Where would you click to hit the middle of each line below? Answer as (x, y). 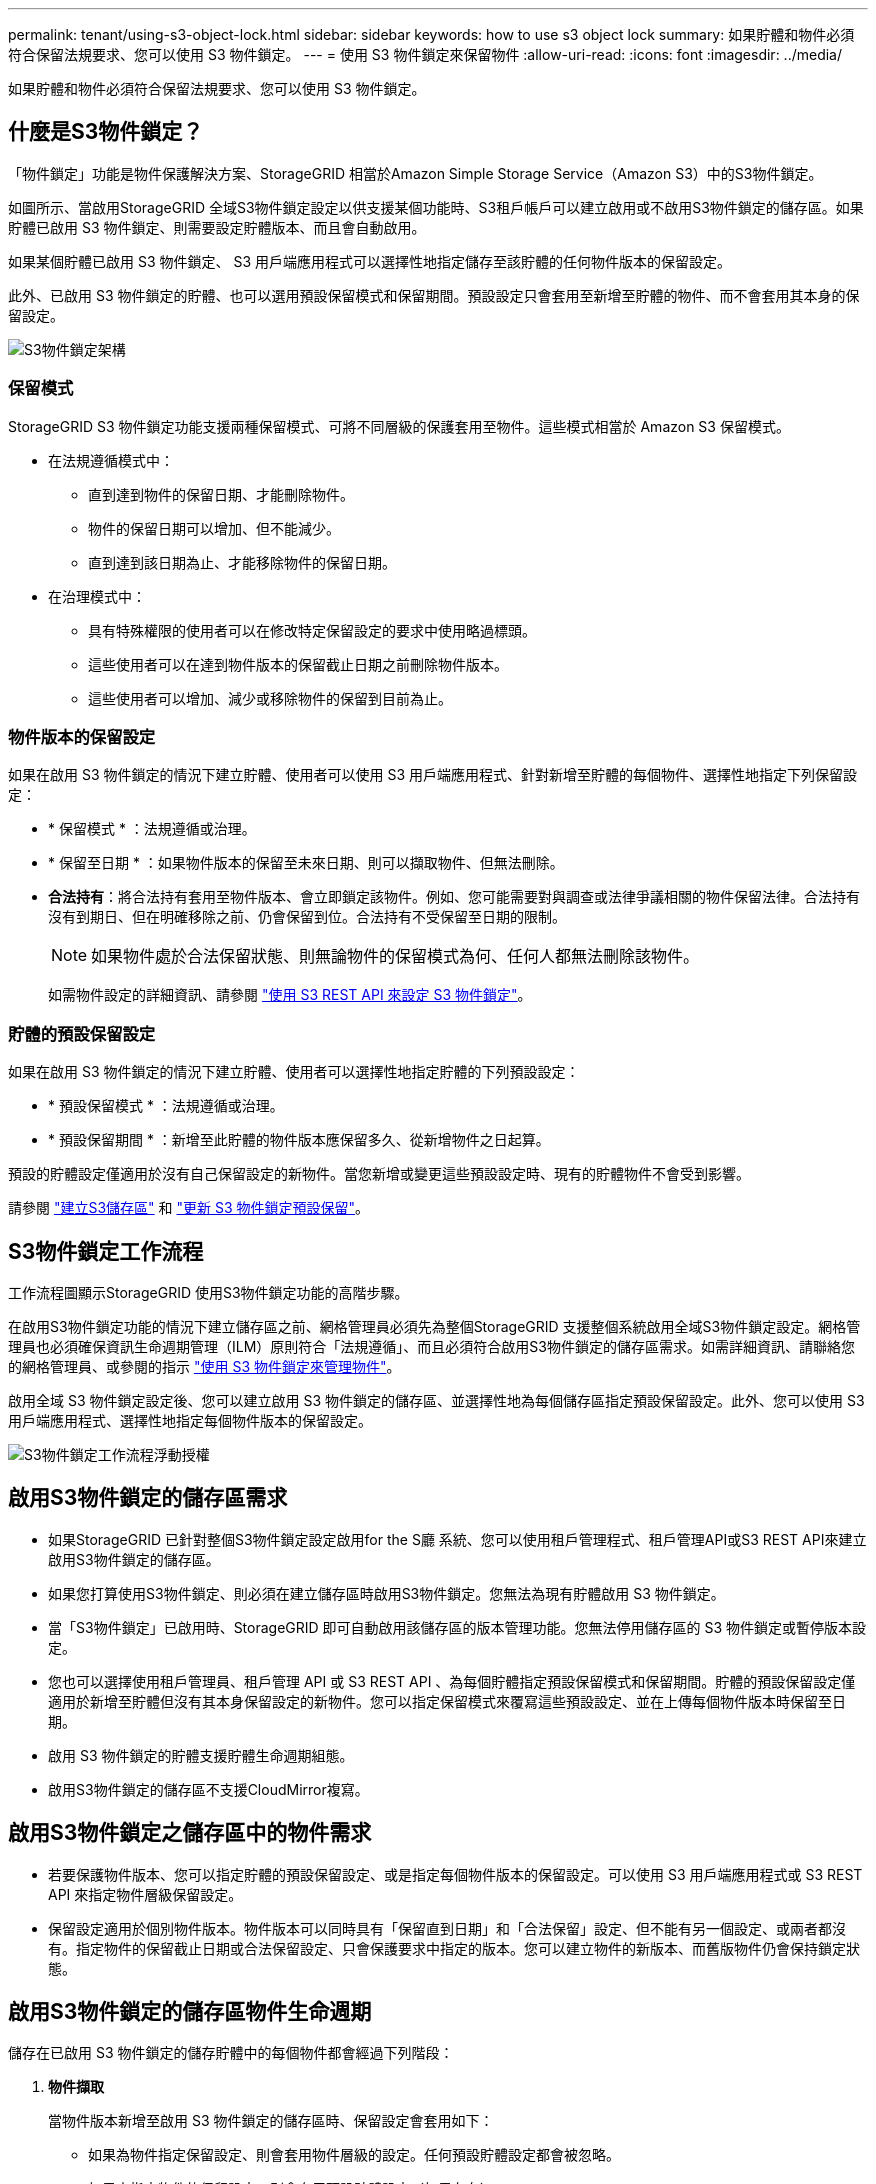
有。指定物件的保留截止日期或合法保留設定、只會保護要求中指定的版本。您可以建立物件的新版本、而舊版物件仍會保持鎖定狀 (454, 1948)
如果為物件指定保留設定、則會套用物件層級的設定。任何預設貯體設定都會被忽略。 (354, 2155)
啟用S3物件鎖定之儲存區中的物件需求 (190, 1833)
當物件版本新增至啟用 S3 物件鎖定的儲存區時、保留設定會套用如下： (271, 2121)
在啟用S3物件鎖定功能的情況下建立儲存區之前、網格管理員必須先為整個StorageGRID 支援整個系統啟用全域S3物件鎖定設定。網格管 (434, 1326)
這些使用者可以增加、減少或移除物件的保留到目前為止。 (270, 698)
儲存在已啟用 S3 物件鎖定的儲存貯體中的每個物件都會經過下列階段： (231, 2053)
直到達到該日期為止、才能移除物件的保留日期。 (242, 562)
